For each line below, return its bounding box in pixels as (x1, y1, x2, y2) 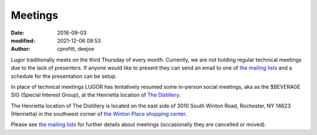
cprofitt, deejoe (57, 46, 95, 53)
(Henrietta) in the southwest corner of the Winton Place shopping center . (11, 110, 187, 117)
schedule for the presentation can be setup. (11, 72, 117, 79)
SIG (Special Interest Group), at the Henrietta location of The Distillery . (11, 91, 181, 99)
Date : (11, 29, 25, 36)
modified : (11, 37, 35, 44)
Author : (11, 46, 31, 53)
